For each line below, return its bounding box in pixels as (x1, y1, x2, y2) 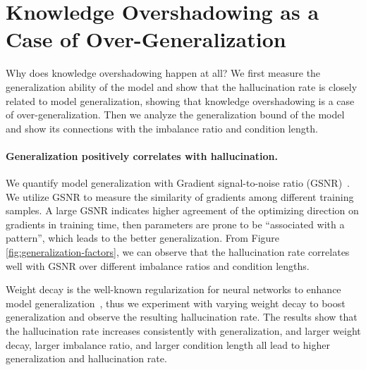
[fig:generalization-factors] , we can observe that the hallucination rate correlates (6, 245, 350, 259)
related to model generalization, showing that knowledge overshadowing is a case (6, 93, 355, 108)
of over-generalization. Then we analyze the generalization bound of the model (6, 107, 345, 122)
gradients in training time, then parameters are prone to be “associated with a (6, 216, 345, 231)
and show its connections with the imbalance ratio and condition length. (6, 121, 318, 135)
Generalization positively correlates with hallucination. (6, 148, 278, 163)
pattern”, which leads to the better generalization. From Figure (6, 230, 280, 245)
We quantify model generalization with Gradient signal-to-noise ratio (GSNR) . (6, 175, 350, 190)
